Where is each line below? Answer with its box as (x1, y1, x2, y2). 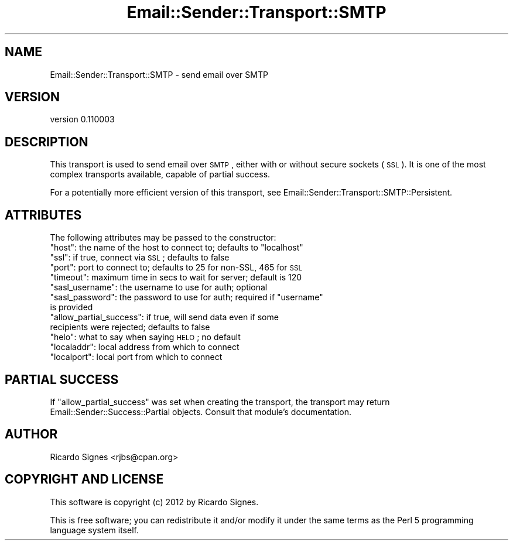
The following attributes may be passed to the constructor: (50, 232, 276, 243)
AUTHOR (5, 427, 58, 442)
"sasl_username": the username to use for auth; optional (50, 282, 268, 293)
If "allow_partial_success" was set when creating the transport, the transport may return (50, 396, 390, 407)
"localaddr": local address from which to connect (50, 342, 240, 352)
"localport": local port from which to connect (50, 352, 223, 362)
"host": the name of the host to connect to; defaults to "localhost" (50, 242, 303, 253)
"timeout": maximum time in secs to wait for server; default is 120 (50, 272, 302, 283)
